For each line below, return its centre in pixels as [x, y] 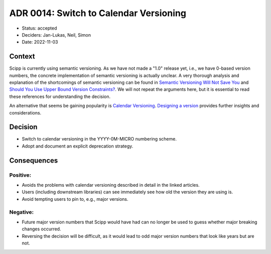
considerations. [25, 112]
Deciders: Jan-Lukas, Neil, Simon [56, 35]
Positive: [20, 175]
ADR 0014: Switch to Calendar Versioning [98, 13]
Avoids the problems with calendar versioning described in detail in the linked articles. [111, 185]
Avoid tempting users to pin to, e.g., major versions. [75, 199]
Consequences [34, 160]
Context [22, 56]
